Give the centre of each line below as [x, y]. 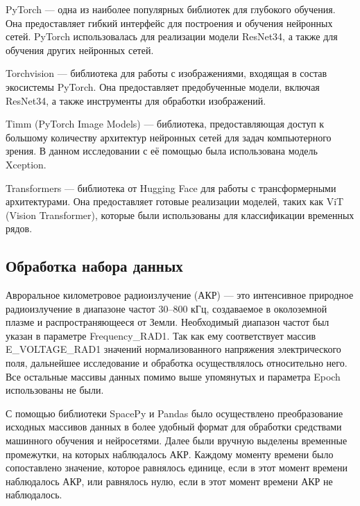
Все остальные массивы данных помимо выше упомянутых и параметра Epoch [173, 376]
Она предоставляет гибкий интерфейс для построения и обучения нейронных [169, 23]
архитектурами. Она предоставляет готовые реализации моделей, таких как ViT [175, 201]
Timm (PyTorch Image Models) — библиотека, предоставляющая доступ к [165, 124]
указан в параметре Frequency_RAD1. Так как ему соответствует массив [161, 335]
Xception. [26, 164]
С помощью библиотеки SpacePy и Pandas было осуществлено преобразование [174, 413]
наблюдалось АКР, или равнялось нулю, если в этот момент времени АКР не [169, 481]
